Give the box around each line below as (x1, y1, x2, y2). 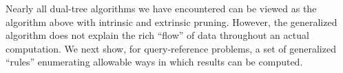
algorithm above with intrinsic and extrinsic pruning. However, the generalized (6, 14, 337, 29)
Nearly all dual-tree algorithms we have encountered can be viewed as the (6, 1, 317, 15)
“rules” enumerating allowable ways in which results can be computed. (6, 55, 303, 69)
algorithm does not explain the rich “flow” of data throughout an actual (6, 28, 309, 42)
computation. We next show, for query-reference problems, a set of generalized (6, 41, 336, 55)
